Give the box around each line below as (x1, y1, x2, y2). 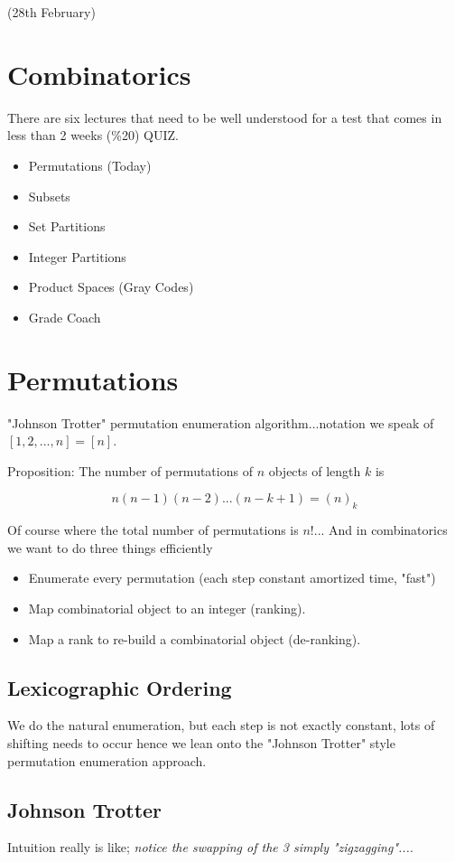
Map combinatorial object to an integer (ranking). (28, 598, 306, 617)
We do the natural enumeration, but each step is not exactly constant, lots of (7, 716, 435, 735)
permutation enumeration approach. (7, 751, 207, 770)
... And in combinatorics (313, 520, 448, 539)
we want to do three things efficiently (7, 538, 213, 557)
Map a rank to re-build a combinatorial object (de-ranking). (28, 629, 361, 648)
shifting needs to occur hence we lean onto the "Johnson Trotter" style (7, 733, 395, 752)
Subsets (28, 186, 70, 205)
